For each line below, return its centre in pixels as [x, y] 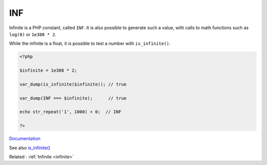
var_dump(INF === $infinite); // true [73, 98]
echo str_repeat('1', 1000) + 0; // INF [70, 112]
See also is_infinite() [30, 148]
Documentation [25, 139]
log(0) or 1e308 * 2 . [33, 34]
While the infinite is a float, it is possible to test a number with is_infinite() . [90, 43]
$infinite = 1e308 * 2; [48, 71]
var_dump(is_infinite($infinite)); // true [73, 84]
